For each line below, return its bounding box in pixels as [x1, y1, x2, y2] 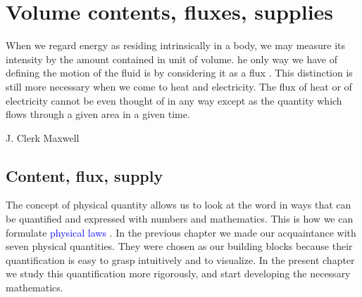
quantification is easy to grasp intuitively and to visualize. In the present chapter [6, 252, 355, 267]
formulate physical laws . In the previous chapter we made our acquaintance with [6, 225, 356, 239]
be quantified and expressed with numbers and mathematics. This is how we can [6, 211, 354, 226]
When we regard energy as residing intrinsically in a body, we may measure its [6, 38, 346, 53]
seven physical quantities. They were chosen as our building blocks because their [6, 239, 353, 253]
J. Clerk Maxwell [6, 130, 80, 145]
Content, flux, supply [6, 164, 163, 186]
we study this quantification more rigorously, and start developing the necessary [6, 266, 351, 281]
